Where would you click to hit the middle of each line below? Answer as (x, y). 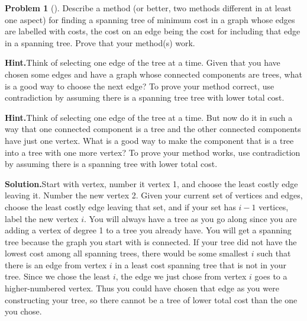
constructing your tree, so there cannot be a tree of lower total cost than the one (151, 299)
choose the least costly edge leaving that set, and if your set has (120, 206)
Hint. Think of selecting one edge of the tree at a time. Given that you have (143, 62)
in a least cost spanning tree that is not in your (201, 264)
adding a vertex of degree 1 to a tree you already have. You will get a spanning (148, 230)
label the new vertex (42, 218)
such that (274, 253)
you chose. (23, 311)
